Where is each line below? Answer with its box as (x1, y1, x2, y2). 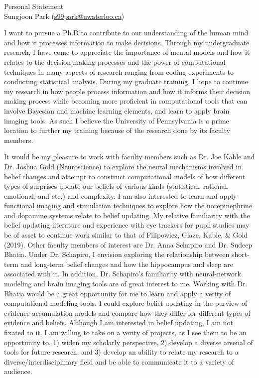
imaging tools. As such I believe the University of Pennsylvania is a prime (4, 115, 229, 126)
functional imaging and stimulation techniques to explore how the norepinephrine (4, 200, 253, 211)
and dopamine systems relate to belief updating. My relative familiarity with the (4, 210, 250, 220)
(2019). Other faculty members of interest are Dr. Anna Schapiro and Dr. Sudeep (4, 239, 253, 250)
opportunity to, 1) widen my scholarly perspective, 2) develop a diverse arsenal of (4, 337, 253, 347)
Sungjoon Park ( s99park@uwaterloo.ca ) (4, 10, 125, 21)
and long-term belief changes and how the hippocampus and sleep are (20, 258, 234, 269)
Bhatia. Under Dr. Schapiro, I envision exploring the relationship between (4, 249, 230, 259)
